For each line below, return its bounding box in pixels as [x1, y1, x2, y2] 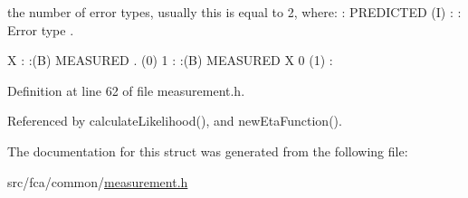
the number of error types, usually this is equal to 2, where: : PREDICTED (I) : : [7, 3, 462, 21]
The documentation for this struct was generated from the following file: [7, 141, 408, 160]
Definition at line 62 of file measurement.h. [7, 80, 245, 99]
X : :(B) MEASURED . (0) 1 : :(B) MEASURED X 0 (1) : [7, 51, 333, 70]
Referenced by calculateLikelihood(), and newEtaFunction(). [7, 111, 342, 130]
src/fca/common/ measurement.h [7, 172, 188, 191]
